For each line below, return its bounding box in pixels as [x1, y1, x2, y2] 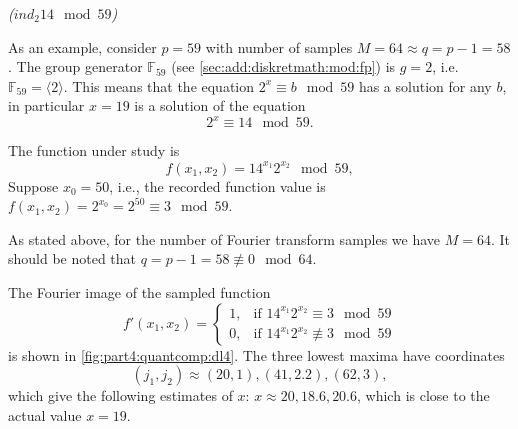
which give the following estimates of [8, 385, 233, 406]
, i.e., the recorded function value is [109, 175, 326, 196]
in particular [8, 95, 85, 116]
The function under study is [8, 140, 180, 161]
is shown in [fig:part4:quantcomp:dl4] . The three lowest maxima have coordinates [8, 344, 505, 365]
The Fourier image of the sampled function [8, 281, 271, 302]
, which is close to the [357, 385, 490, 406]
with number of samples [205, 36, 353, 57]
